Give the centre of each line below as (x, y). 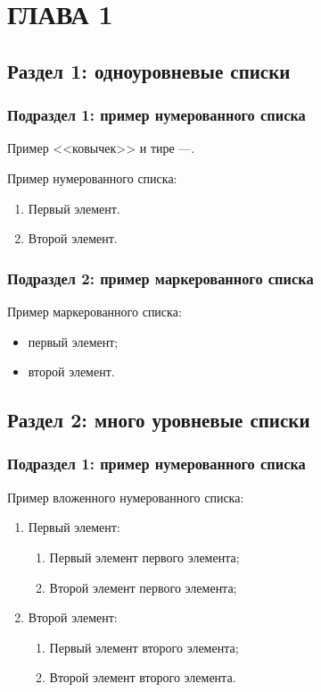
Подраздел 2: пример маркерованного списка (160, 278)
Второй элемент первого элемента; (143, 587)
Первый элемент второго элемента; (144, 647)
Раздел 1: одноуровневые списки (149, 70)
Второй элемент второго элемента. (143, 677)
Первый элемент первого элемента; (144, 557)
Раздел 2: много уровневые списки (159, 420)
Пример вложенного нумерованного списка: (126, 497)
